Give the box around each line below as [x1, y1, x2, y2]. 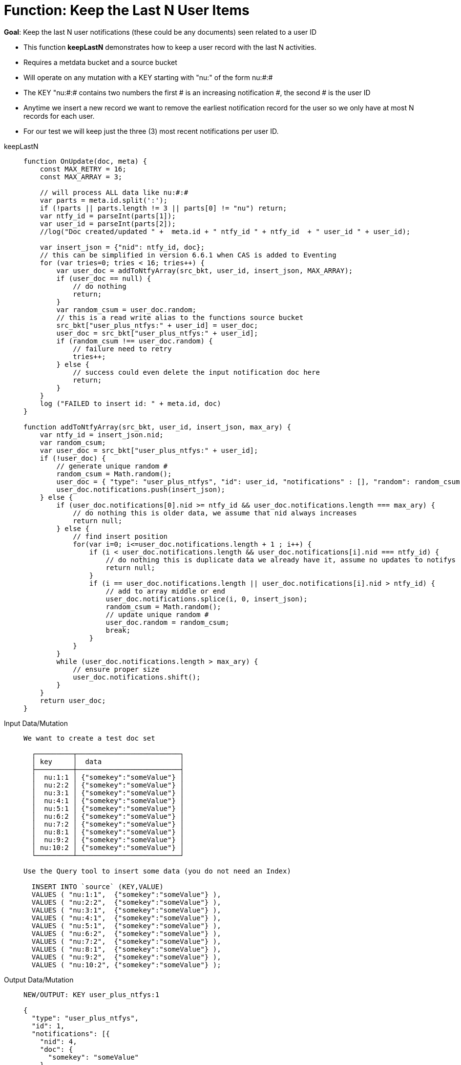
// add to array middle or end [105, 587, 226, 595]
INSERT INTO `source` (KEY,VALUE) [31, 882, 164, 891]
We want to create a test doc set [23, 734, 155, 742]
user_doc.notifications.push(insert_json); [56, 485, 226, 493]
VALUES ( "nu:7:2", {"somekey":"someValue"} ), [31, 937, 221, 945]
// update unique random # [105, 610, 209, 618]
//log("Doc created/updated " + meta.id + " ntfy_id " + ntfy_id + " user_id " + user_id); [40, 227, 411, 235]
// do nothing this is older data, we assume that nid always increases [73, 509, 357, 517]
